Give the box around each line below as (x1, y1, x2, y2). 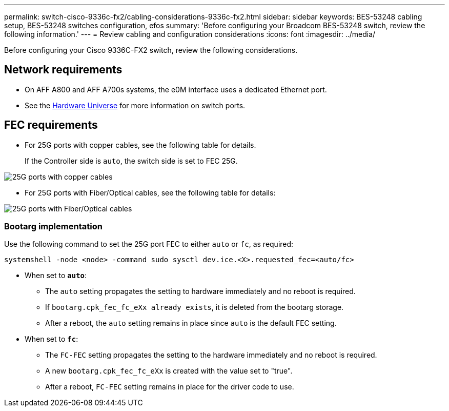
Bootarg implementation (4, 221, 103, 232)
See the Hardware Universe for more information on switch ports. (25, 101, 246, 110)
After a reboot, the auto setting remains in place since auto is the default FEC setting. (45, 319, 337, 328)
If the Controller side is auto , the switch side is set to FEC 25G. (25, 156, 238, 165)
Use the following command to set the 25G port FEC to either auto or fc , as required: (4, 240, 294, 249)
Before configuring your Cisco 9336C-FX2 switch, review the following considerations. (4, 46, 298, 54)
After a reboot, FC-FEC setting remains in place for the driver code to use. (45, 382, 294, 392)
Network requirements (4, 63, 123, 76)
